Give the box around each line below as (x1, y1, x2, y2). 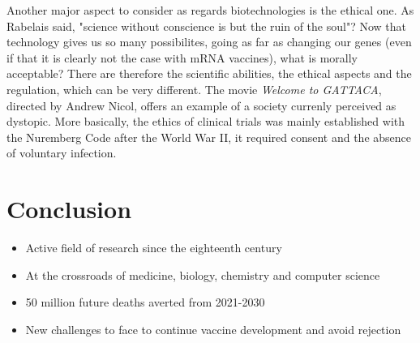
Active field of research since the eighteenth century (25, 239, 282, 256)
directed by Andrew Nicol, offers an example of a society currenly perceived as (6, 96, 396, 114)
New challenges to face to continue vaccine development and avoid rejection (25, 320, 401, 337)
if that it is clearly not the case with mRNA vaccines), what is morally (6, 49, 358, 66)
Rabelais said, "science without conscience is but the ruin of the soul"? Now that (6, 17, 406, 34)
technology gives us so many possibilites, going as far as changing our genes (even (6, 33, 412, 50)
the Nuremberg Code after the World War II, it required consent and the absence (6, 128, 411, 145)
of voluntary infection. (6, 144, 117, 161)
